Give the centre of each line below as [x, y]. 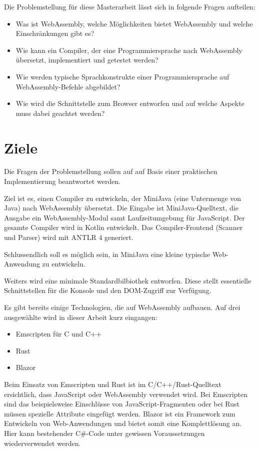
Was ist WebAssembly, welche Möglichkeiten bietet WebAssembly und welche [134, 23]
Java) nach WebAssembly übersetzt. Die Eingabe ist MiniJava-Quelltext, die [121, 208]
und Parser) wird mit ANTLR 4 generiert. [69, 237]
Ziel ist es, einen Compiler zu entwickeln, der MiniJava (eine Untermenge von [123, 198]
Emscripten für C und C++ [58, 334]
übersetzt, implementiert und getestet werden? [87, 60]
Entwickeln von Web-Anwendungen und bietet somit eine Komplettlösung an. [123, 423]
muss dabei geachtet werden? [60, 113]
